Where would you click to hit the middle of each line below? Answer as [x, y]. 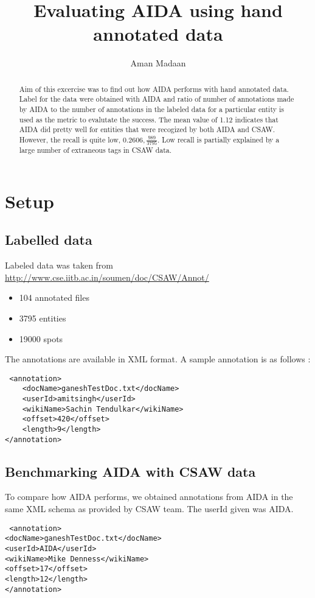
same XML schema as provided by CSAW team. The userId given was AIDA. [149, 509]
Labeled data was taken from [59, 265]
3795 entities [43, 318]
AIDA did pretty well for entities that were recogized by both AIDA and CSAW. [147, 129]
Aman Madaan [158, 63]
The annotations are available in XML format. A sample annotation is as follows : [158, 359]
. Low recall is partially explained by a [219, 139]
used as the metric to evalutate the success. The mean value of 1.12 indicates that [149, 119]
